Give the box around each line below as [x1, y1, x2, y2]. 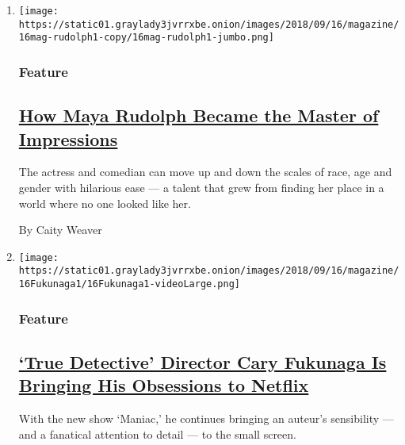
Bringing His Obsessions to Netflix [18, 373, 309, 397]
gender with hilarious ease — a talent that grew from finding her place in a [18, 179, 384, 195]
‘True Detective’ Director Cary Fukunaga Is [18, 349, 387, 374]
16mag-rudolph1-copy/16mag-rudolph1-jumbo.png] [18, 32, 274, 44]
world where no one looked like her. [18, 194, 191, 211]
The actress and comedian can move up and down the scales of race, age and [18, 163, 392, 180]
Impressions [18, 126, 118, 151]
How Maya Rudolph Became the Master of [18, 103, 379, 128]
